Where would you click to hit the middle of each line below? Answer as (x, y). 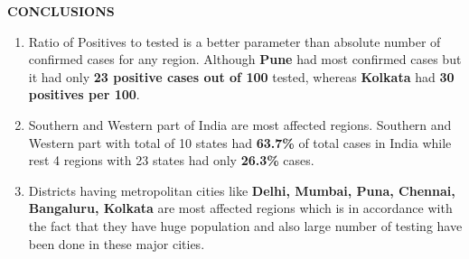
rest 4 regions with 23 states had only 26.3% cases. (171, 160)
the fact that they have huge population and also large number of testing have (245, 225)
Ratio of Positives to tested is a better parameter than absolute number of (234, 41)
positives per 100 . (84, 94)
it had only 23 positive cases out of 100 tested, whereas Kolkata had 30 (241, 76)
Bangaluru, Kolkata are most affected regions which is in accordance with (240, 208)
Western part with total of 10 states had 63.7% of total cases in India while (240, 142)
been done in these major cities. (117, 243)
